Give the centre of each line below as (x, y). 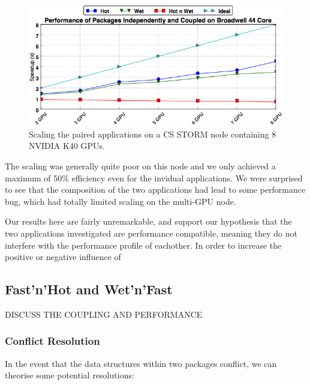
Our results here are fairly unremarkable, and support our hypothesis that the (148, 221)
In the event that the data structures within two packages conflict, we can (141, 363)
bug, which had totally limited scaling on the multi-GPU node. (121, 201)
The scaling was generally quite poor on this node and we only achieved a (140, 165)
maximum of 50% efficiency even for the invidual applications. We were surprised (154, 177)
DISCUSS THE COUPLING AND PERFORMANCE (104, 314)
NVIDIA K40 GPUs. (67, 146)
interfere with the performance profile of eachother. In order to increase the (143, 245)
